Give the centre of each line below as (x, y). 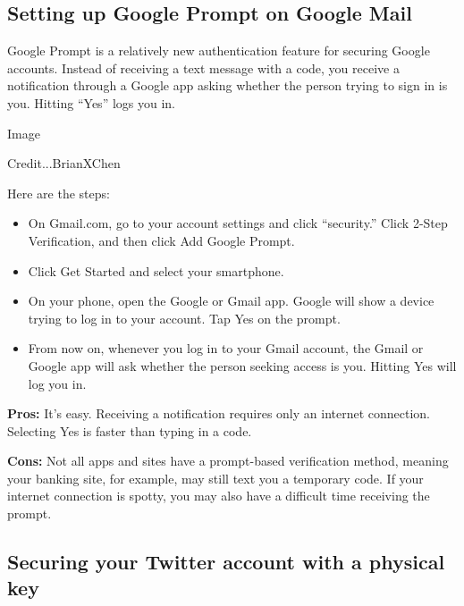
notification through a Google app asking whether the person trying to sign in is (228, 85)
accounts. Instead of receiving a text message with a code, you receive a (203, 67)
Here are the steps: (59, 193)
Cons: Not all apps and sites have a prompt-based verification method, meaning (228, 461)
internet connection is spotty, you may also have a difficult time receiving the (219, 496)
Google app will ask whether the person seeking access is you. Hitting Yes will (242, 365)
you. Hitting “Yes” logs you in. (91, 102)
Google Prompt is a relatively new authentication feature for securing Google (219, 50)
